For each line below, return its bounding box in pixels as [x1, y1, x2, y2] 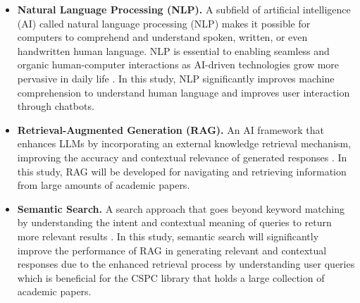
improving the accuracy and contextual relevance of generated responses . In [17, 149, 347, 164]
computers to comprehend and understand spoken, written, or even [17, 30, 308, 44]
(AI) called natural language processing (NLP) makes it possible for [17, 16, 311, 30]
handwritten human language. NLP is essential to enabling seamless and [17, 43, 330, 58]
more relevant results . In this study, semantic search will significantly [17, 228, 319, 243]
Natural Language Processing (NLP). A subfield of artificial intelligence [17, 2, 351, 16]
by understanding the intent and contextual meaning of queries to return [17, 215, 332, 230]
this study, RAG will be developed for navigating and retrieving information [17, 163, 347, 178]
